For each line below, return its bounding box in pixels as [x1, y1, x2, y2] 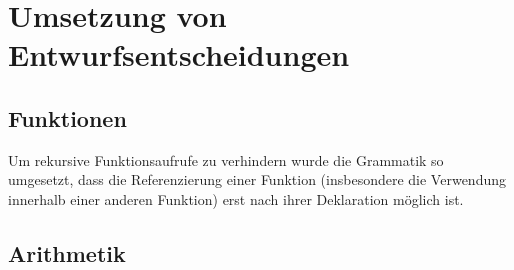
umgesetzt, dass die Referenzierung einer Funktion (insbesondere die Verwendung [8, 169, 506, 190]
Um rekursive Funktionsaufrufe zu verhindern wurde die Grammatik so [8, 149, 444, 170]
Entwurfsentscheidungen [8, 34, 350, 75]
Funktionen [8, 102, 127, 133]
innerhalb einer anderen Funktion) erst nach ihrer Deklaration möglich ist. [8, 188, 464, 209]
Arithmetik [8, 237, 126, 268]
